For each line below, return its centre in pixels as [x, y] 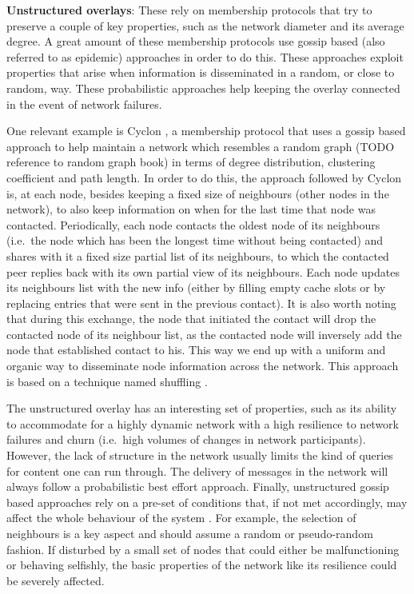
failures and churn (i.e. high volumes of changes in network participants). [186, 439]
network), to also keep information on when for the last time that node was [191, 209]
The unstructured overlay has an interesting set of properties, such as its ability [202, 408]
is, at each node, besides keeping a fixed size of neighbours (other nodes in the [198, 193]
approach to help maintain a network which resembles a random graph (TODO [201, 146]
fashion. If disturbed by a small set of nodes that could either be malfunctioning [203, 549]
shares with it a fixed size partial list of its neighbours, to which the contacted [198, 255]
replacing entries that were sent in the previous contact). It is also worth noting [201, 303]
